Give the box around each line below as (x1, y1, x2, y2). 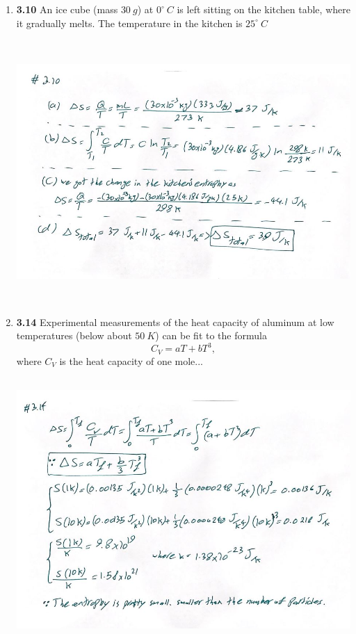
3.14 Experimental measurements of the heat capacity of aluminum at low (16, 314, 334, 329)
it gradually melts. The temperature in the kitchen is (16, 15, 243, 30)
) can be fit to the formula (155, 328, 267, 343)
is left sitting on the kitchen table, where (177, 2, 350, 16)
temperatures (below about (16, 328, 132, 343)
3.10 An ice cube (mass (16, 2, 118, 16)
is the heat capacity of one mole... (59, 353, 204, 368)
